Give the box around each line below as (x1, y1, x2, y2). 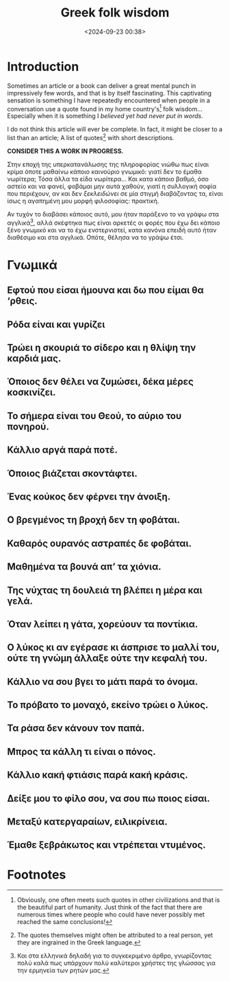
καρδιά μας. (7, 352, 62, 365)
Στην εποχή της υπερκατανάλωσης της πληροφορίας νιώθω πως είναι (7, 160, 209, 168)
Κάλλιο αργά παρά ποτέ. (7, 444, 118, 456)
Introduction (7, 58, 79, 74)
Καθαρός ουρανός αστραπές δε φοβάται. (7, 537, 192, 549)
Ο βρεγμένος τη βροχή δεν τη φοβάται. (7, 514, 180, 526)
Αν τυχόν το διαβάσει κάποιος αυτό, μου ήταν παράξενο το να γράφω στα (7, 210, 219, 218)
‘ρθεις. (7, 295, 38, 307)
